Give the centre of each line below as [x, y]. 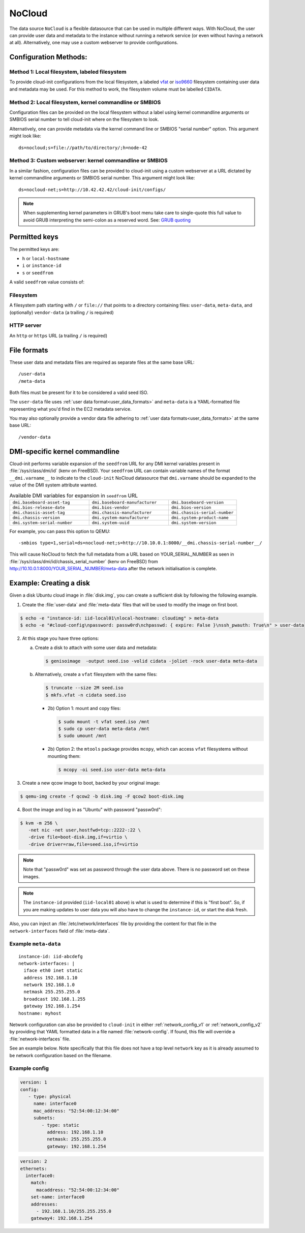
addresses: [44, 1204]
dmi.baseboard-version [197, 502]
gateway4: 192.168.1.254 [62, 1218]
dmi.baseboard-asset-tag [41, 502]
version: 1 [34, 1082]
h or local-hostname [46, 258]
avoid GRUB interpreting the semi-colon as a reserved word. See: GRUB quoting [107, 220]
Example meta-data [35, 944]
